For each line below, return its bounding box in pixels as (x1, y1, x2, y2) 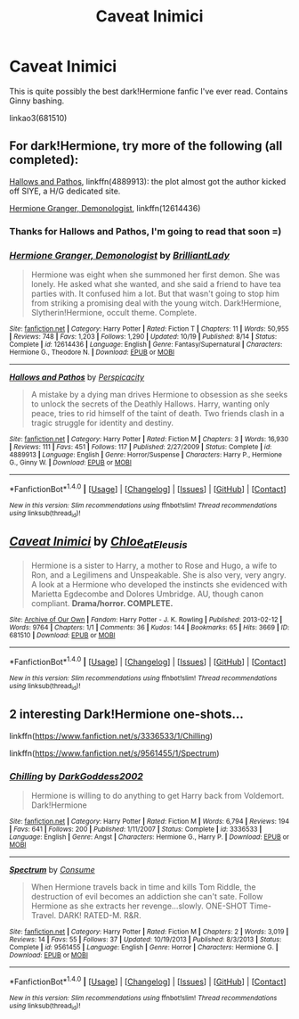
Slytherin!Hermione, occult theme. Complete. (30, 307, 198, 317)
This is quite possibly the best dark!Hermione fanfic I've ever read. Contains (9, 86, 288, 96)
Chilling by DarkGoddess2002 (9, 769, 144, 782)
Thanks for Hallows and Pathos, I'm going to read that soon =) (9, 225, 282, 237)
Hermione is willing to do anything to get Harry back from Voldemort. (30, 791, 285, 801)
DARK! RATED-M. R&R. (58, 910, 141, 921)
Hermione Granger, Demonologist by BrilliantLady (9, 249, 230, 261)
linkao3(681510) (9, 112, 68, 123)
